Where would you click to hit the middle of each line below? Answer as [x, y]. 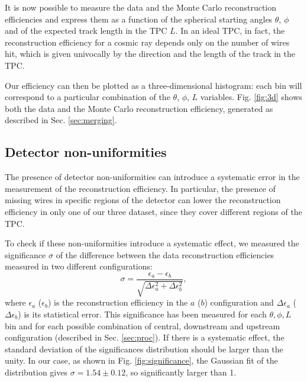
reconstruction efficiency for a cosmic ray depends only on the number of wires [147, 42]
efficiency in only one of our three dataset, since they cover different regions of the [153, 211]
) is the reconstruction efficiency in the [118, 302]
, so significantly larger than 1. [181, 372]
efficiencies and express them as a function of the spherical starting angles [139, 19]
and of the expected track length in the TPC [86, 31]
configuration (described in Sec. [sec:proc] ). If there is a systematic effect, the [145, 337]
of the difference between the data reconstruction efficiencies [165, 254]
